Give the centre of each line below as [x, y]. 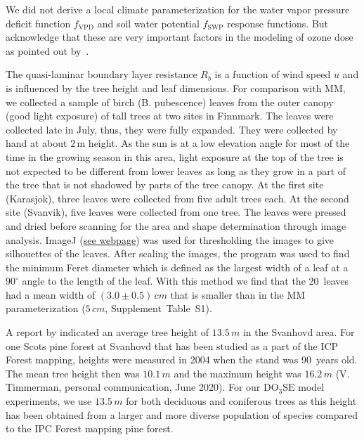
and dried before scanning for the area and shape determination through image [176, 225]
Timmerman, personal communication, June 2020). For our [133, 387]
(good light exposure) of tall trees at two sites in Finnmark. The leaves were [170, 116]
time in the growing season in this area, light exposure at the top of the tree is [175, 156]
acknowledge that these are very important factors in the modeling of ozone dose [180, 37]
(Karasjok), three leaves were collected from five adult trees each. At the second [177, 198]
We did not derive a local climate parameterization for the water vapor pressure [178, 9]
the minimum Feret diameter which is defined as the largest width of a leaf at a [177, 267]
